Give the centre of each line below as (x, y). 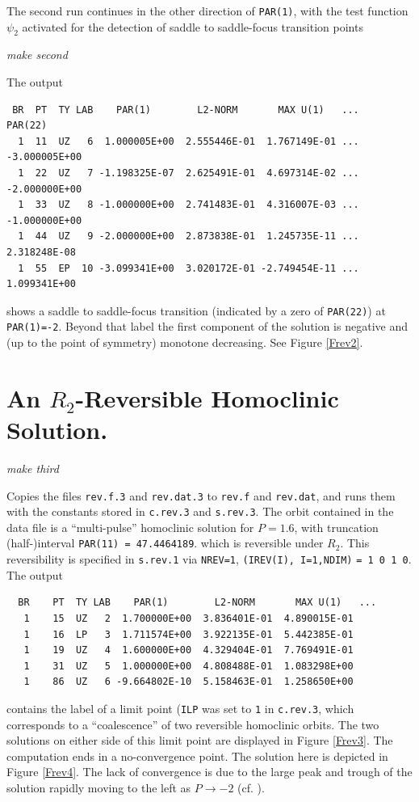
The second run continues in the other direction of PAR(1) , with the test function (207, 11)
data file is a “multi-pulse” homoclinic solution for (130, 527)
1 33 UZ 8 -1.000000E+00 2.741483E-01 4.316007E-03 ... (189, 205)
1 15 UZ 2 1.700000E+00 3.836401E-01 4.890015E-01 (189, 618)
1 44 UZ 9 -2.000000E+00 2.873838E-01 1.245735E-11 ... (189, 236)
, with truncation (336, 527)
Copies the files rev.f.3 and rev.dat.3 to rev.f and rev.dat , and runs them (201, 495)
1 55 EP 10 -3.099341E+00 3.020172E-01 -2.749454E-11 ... (189, 268)
